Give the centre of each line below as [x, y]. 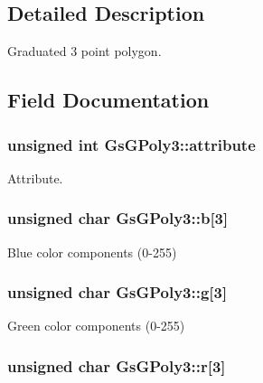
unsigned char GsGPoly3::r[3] [117, 365]
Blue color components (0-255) [92, 252]
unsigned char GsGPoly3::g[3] [117, 292]
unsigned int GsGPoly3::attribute [131, 144]
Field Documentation [108, 100]
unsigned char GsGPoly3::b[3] [118, 218]
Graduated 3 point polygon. [85, 51]
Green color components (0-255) [96, 326]
